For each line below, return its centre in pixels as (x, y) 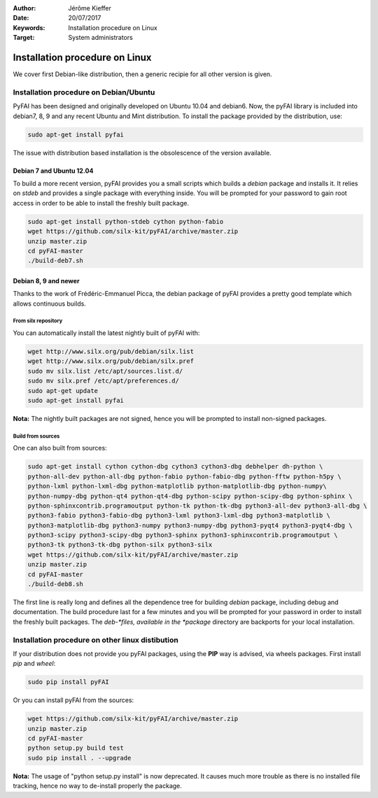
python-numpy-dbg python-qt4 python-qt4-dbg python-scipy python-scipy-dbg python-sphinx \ (190, 496)
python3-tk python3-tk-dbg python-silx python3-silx (120, 545)
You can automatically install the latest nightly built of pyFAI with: (106, 333)
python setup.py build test (76, 748)
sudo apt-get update (63, 391)
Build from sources (36, 436)
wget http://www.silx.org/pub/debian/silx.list (111, 352)
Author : (24, 8)
